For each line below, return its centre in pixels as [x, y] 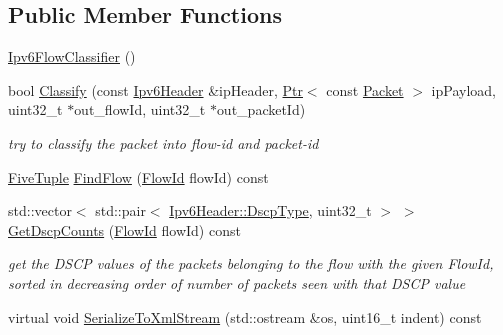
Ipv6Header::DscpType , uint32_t [270, 210]
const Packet [365, 89]
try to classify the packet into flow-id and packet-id [163, 142]
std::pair [120, 210]
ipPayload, [463, 89]
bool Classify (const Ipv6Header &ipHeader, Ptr [155, 89]
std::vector [40, 210]
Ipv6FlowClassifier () [72, 56]
